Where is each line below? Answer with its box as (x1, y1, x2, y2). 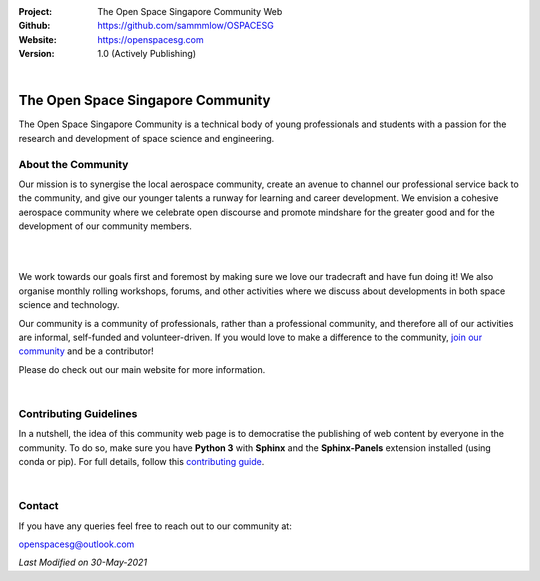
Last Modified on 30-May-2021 (18, 556, 148, 569)
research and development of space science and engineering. (18, 132, 275, 144)
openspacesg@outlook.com (18, 538, 135, 550)
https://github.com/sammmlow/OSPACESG (97, 20, 274, 32)
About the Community (18, 157, 129, 171)
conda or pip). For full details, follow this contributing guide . (18, 456, 265, 467)
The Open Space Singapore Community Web (97, 6, 283, 17)
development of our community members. (18, 220, 192, 232)
